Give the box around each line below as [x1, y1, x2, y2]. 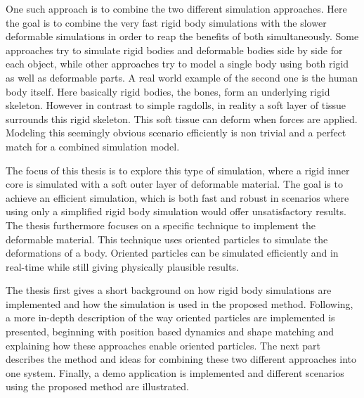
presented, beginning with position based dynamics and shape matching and [6, 324, 334, 339]
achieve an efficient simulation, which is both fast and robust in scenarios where [6, 190, 349, 205]
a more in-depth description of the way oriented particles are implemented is [6, 310, 335, 325]
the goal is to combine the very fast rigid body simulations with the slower [6, 15, 327, 30]
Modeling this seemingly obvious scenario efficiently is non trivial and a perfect [6, 125, 346, 140]
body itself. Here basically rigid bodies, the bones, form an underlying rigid [6, 84, 330, 98]
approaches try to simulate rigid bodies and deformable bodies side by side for [6, 42, 343, 57]
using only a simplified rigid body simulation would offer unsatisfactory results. [6, 204, 346, 219]
